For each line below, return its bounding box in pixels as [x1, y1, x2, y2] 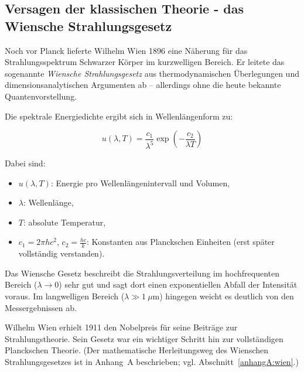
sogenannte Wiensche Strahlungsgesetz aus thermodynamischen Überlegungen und [5, 67, 299, 79]
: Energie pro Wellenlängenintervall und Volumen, [50, 176, 230, 189]
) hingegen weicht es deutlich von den [159, 290, 294, 302]
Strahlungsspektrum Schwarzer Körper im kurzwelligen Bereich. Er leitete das [5, 56, 285, 68]
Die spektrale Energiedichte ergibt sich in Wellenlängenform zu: [5, 110, 233, 122]
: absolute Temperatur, [23, 216, 106, 228]
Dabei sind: [5, 157, 46, 169]
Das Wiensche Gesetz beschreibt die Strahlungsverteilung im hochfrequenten [5, 267, 280, 279]
